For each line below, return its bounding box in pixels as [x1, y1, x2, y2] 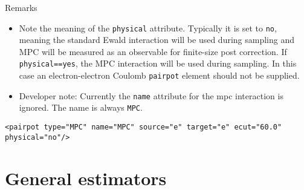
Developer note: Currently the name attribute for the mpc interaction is [19, 89, 283, 102]
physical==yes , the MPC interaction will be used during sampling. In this [19, 57, 297, 70]
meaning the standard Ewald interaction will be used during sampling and [19, 33, 295, 46]
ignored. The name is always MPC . [19, 101, 143, 114]
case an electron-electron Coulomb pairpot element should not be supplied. [19, 69, 300, 82]
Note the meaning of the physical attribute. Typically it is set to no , [19, 21, 277, 34]
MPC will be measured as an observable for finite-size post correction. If [19, 45, 287, 57]
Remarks [5, 1, 37, 13]
